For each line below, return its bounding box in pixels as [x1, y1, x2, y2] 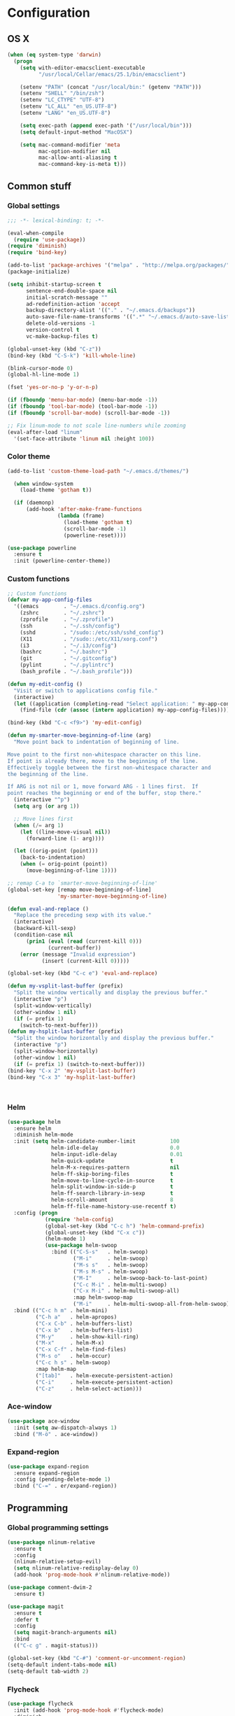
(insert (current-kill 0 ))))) [41, 957, 130, 964]
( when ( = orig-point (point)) [20, 861, 108, 868]
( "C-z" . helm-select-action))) [35, 1385, 142, 1392]
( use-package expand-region [7, 1463, 90, 1470]
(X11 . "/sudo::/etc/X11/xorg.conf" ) [20, 635, 158, 642]
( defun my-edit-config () [7, 680, 83, 687]
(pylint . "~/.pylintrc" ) [20, 661, 114, 669]
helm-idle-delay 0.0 [51, 1144, 180, 1152]
